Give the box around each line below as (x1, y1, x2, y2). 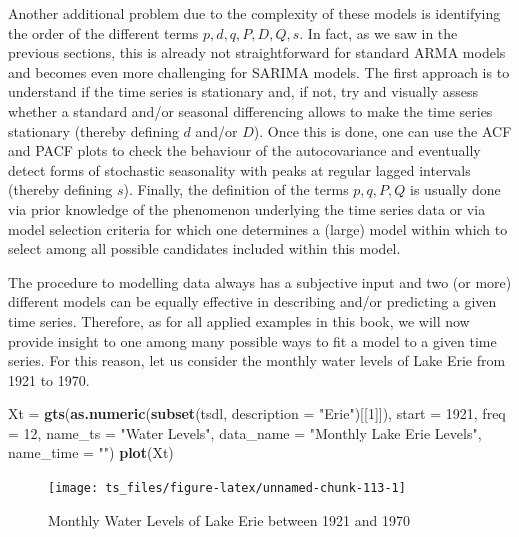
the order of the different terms (8, 22, 199, 43)
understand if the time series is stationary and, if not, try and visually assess (8, 81, 478, 102)
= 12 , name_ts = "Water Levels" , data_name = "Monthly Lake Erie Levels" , (8, 422, 482, 443)
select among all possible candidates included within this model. (8, 238, 401, 259)
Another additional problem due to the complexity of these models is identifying (8, 3, 501, 23)
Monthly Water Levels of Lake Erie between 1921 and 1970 (48, 509, 410, 530)
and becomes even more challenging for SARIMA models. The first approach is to (8, 61, 510, 82)
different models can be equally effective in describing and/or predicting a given (8, 291, 497, 312)
